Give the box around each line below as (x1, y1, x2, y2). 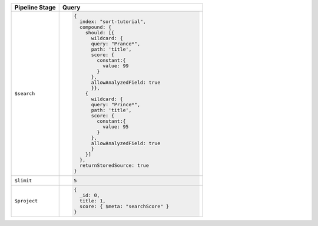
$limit (14, 177, 32, 184)
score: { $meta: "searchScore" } (79, 204, 169, 209)
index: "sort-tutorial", (79, 18, 147, 25)
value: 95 (102, 123, 129, 130)
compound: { (79, 24, 112, 30)
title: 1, (79, 198, 106, 204)
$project (14, 198, 38, 204)
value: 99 (102, 63, 129, 69)
